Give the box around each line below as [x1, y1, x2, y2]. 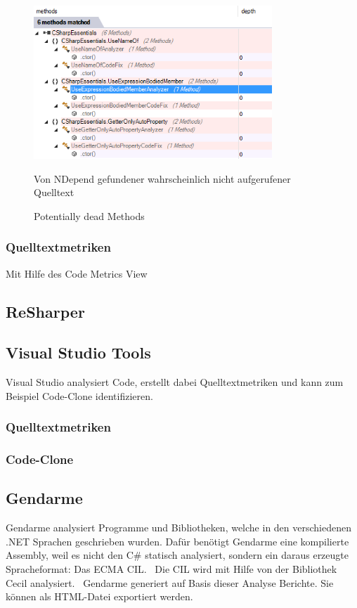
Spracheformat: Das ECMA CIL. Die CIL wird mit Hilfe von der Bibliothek [6, 562, 337, 576]
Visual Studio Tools [6, 342, 151, 363]
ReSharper [6, 300, 85, 322]
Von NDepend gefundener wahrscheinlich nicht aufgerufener [34, 171, 291, 186]
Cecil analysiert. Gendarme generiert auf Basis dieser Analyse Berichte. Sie [6, 575, 334, 590]
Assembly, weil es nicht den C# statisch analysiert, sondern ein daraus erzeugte [6, 548, 349, 562]
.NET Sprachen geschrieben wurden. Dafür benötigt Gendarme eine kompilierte [6, 533, 349, 548]
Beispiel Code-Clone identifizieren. [6, 388, 153, 403]
